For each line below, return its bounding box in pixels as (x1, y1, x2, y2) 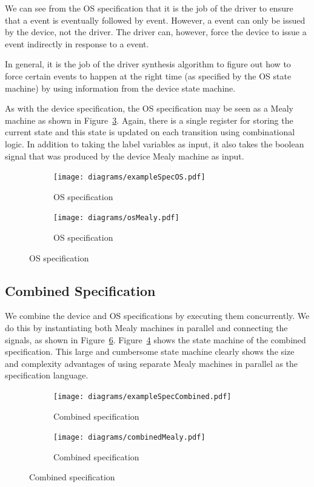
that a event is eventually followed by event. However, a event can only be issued (5, 13, 306, 26)
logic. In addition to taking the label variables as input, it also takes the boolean (5, 137, 304, 150)
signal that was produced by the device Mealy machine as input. (5, 149, 244, 162)
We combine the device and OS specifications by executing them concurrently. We (5, 309, 310, 322)
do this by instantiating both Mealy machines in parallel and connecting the (5, 321, 288, 334)
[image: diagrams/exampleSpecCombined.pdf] (53, 392, 232, 401)
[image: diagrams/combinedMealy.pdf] (53, 433, 205, 442)
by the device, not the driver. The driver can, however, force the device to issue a (5, 25, 307, 38)
